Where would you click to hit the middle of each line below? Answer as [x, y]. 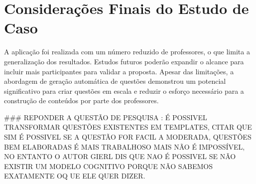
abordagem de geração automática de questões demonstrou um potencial [115, 81]
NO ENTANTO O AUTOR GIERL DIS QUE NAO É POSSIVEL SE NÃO [120, 156]
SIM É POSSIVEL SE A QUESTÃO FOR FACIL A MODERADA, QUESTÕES [128, 137]
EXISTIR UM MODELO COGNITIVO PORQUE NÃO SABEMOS [108, 166]
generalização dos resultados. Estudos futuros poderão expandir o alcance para [124, 61]
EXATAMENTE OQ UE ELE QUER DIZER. [75, 176]
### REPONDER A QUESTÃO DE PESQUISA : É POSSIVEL [106, 117]
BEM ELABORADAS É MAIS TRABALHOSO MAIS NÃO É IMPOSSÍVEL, [125, 146]
